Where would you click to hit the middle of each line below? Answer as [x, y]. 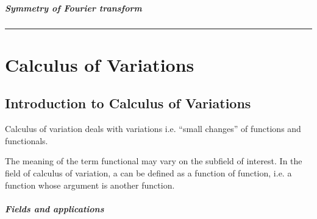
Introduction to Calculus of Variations [128, 103]
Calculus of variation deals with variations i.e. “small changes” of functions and [153, 129]
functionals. [27, 140]
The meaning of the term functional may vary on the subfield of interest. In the [154, 161]
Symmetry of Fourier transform [73, 8]
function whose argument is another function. [90, 185]
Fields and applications [55, 208]
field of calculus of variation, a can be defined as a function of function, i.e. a [148, 172]
